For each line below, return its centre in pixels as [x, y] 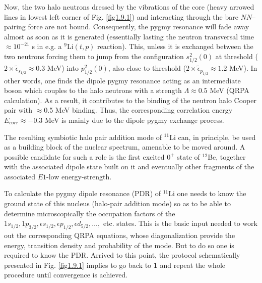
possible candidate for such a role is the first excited [84, 156]
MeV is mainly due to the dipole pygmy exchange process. [135, 120]
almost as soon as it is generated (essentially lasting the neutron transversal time [129, 36]
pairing [15, 27]
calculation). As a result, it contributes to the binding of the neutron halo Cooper [130, 100]
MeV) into [63, 68]
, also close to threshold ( [147, 68]
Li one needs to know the [207, 193]
